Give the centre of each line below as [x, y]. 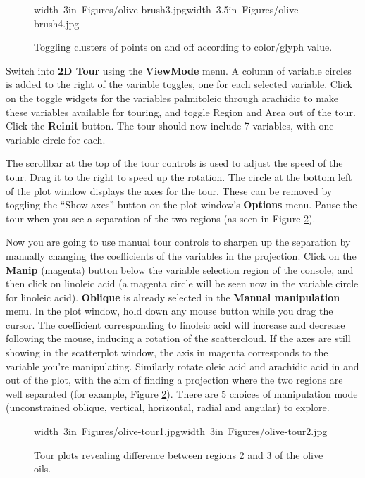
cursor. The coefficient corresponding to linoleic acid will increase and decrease [175, 324]
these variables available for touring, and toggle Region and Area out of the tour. [181, 112]
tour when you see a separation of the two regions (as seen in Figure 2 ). [161, 218]
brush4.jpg [57, 23]
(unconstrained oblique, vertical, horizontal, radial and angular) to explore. [168, 407]
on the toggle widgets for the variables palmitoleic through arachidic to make [172, 98]
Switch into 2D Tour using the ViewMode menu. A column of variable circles [179, 70]
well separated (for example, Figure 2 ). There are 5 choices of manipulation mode [182, 393]
